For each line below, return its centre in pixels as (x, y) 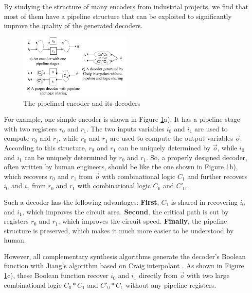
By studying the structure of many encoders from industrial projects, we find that (126, 6)
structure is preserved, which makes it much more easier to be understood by (119, 230)
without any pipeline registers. (171, 285)
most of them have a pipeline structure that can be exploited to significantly (118, 16)
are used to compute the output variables (172, 138)
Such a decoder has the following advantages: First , (81, 202)
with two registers (31, 128)
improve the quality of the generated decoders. (73, 25)
